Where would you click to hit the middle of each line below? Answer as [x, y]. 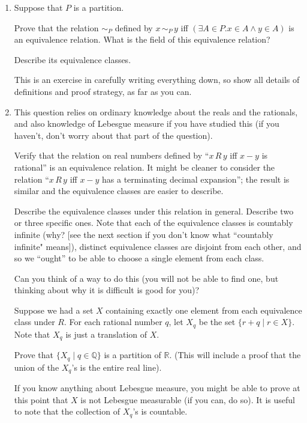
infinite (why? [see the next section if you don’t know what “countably [144, 234]
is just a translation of [106, 334]
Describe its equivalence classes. [73, 59]
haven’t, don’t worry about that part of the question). [113, 135]
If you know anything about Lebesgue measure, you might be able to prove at [157, 388]
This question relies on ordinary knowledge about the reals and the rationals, [156, 111]
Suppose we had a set [54, 310]
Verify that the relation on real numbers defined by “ [112, 155]
